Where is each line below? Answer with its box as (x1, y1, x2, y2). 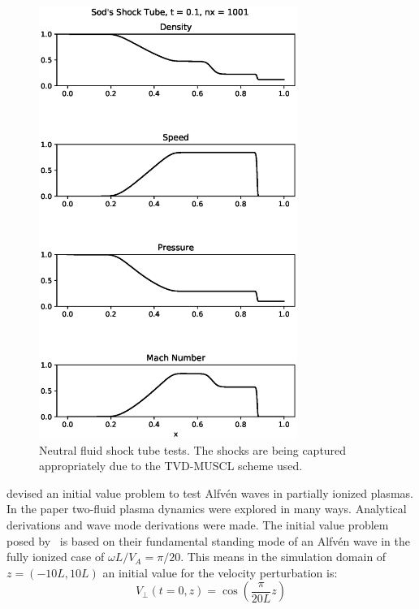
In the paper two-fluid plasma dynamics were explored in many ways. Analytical (6, 500, 407, 517)
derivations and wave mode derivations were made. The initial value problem (6, 516, 389, 533)
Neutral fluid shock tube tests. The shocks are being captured (39, 441, 347, 458)
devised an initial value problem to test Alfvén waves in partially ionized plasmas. (6, 484, 413, 501)
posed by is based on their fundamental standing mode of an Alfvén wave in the (6, 532, 410, 549)
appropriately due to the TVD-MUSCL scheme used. (39, 457, 303, 474)
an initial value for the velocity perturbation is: (102, 564, 338, 581)
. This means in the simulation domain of (180, 548, 387, 565)
